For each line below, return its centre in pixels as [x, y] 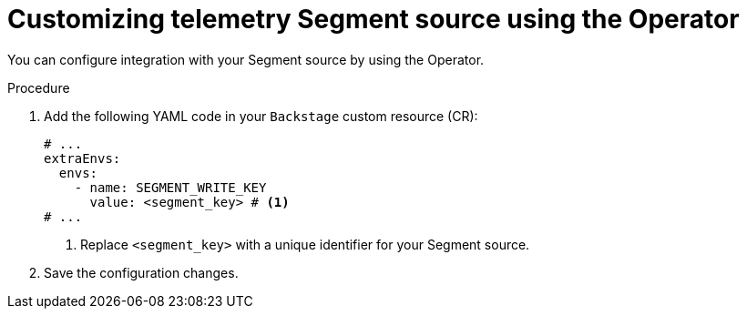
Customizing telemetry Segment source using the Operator [373, 19]
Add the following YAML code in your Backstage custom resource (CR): [261, 116]
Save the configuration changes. [141, 272]
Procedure [39, 87]
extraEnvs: [82, 158]
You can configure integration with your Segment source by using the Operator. [246, 59]
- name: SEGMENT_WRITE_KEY [170, 187]
